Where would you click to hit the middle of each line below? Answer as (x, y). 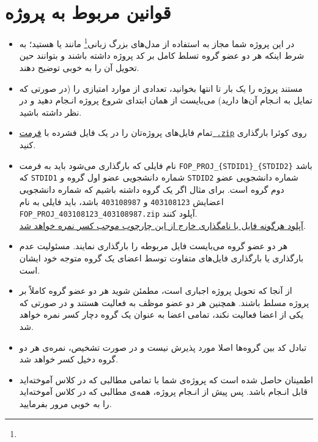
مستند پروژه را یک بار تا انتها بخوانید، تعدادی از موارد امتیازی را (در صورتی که (161, 88)
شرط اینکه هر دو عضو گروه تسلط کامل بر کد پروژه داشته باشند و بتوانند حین (162, 55)
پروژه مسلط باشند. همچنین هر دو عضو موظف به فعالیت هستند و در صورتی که (164, 302)
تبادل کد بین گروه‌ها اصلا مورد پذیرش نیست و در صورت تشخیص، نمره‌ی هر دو (163, 347)
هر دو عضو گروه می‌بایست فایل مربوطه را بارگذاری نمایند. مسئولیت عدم (153, 246)
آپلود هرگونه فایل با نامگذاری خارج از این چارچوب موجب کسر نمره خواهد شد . (162, 225)
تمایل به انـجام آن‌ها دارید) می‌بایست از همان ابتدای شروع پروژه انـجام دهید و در (166, 100)
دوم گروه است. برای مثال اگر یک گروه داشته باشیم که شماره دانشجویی (152, 189)
